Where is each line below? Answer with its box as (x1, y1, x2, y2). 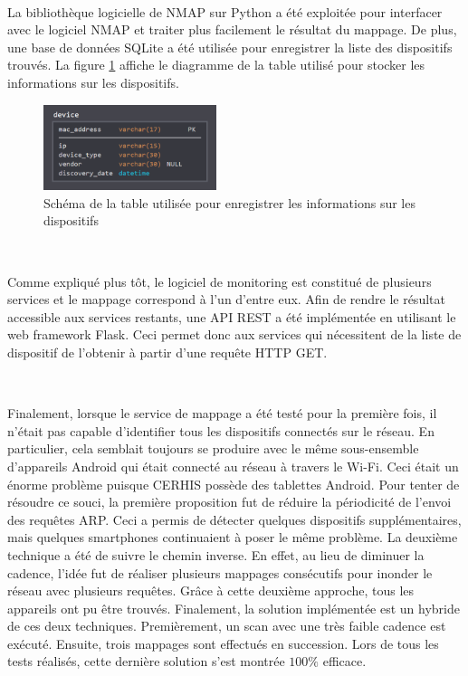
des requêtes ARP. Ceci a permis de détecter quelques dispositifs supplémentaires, (7, 509, 462, 528)
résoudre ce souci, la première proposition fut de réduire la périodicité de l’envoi (7, 492, 452, 511)
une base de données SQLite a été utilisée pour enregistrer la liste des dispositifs (7, 37, 453, 56)
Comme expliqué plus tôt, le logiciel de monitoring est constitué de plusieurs (7, 271, 432, 290)
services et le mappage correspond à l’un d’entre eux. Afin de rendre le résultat (7, 290, 445, 309)
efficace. (322, 652, 367, 671)
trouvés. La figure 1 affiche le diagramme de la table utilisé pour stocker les (7, 55, 425, 74)
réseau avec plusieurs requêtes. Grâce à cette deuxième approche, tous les (7, 581, 415, 600)
